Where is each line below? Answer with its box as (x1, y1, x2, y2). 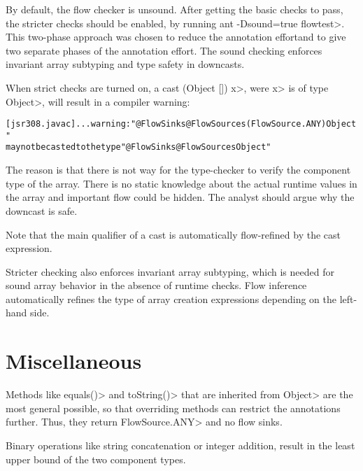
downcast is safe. (6, 203, 78, 218)
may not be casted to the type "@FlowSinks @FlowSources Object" (6, 142, 271, 153)
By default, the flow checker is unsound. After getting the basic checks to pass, (6, 2, 343, 16)
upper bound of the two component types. (6, 451, 186, 466)
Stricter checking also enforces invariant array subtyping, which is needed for (6, 264, 334, 279)
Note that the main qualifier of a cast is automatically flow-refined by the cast (6, 227, 341, 241)
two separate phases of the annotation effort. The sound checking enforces (6, 43, 322, 57)
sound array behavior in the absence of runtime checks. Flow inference (6, 278, 307, 293)
